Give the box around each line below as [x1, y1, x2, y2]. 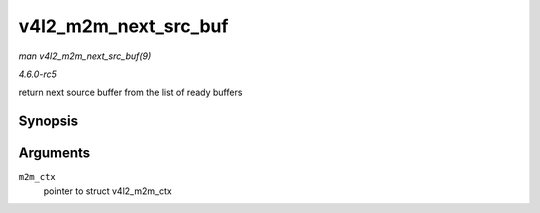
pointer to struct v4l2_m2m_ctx [43, 185, 172, 197]
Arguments [18, 145, 91, 162]
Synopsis [18, 113, 79, 130]
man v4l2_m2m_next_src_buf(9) [18, 50, 152, 62]
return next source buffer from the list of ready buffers [18, 86, 243, 99]
